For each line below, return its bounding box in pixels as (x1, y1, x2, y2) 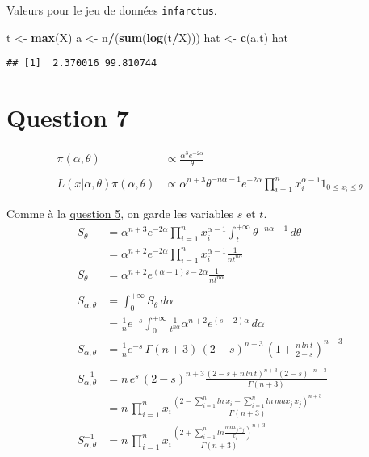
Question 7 (6, 101, 129, 134)
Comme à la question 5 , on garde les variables (6, 205, 234, 222)
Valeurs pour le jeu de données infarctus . (6, 2, 217, 18)
